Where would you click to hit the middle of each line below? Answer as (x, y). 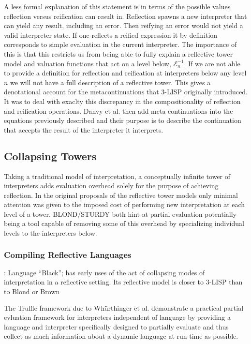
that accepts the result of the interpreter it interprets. (84, 129)
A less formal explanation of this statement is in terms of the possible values (117, 6)
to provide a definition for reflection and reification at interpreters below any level (125, 73)
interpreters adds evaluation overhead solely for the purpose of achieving (111, 186)
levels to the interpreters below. (51, 233)
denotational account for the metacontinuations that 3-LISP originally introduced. (126, 92)
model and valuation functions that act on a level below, (88, 63)
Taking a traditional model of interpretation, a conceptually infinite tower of (117, 176)
